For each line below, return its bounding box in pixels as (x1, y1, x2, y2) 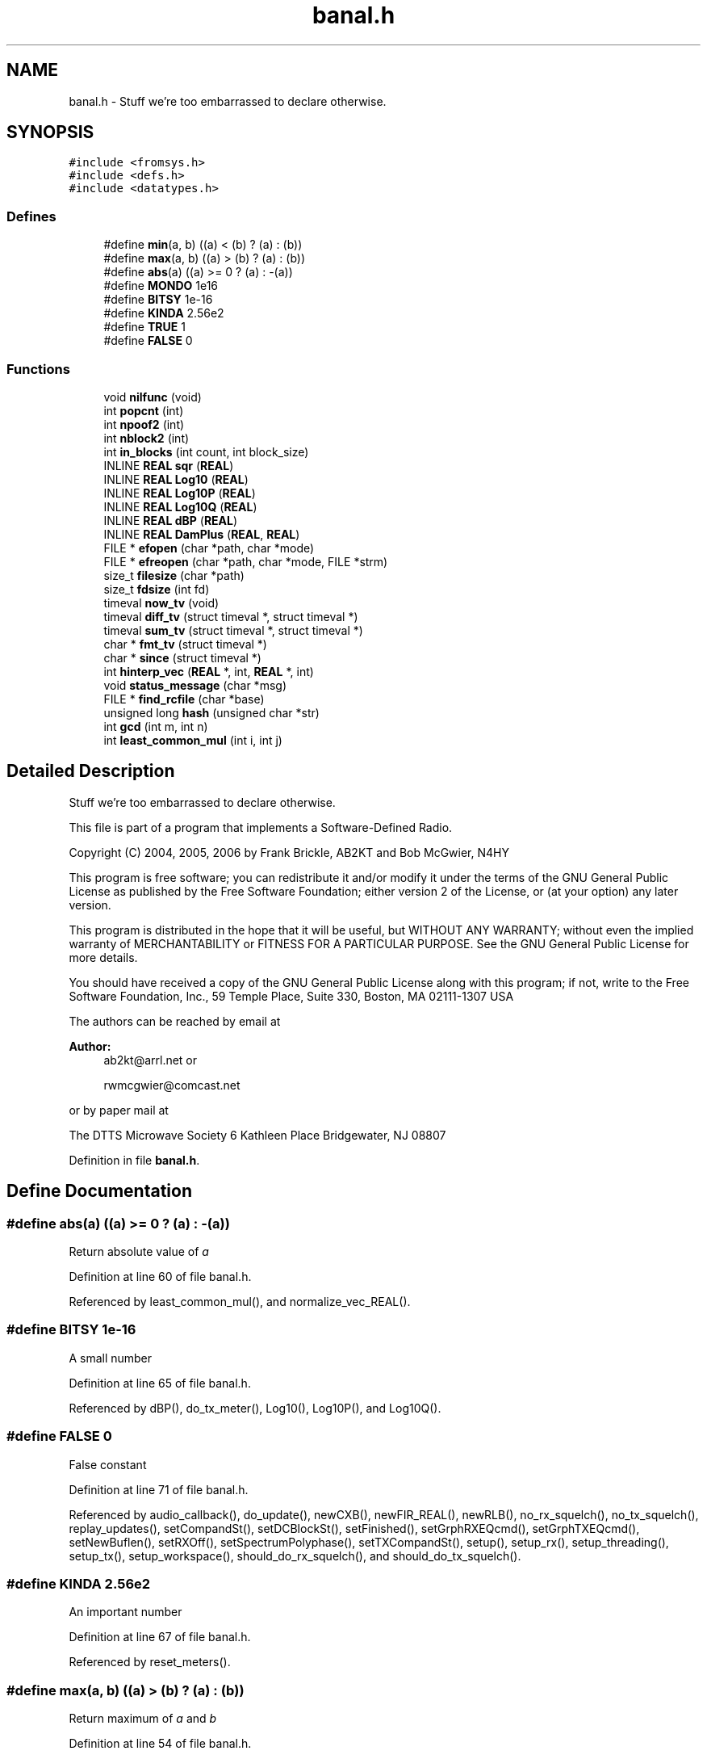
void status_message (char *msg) (103, 678, 287, 692)
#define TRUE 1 (103, 320, 186, 334)
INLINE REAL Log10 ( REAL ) (103, 472, 249, 486)
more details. (69, 950, 138, 964)
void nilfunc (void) (103, 389, 202, 404)
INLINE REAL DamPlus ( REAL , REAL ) (103, 527, 300, 541)
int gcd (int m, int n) (103, 719, 208, 733)
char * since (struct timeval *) (103, 650, 261, 665)
